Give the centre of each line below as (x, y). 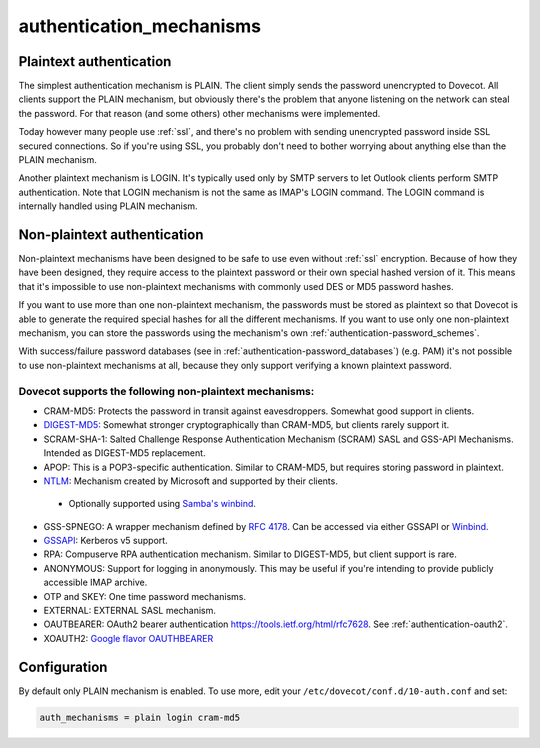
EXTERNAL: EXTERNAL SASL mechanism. (130, 611)
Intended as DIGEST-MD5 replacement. (124, 453)
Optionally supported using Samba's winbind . (162, 504)
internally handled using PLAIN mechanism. (108, 206)
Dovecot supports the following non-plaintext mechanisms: (166, 391)
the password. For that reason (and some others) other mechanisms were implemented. (199, 113)
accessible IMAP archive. (95, 582)
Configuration (63, 666)
